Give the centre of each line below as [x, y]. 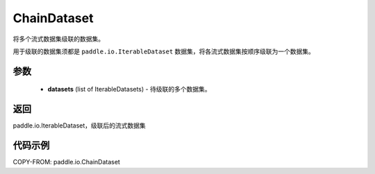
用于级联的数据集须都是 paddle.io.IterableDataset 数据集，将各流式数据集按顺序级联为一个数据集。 [164, 51]
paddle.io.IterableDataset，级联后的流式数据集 [79, 125]
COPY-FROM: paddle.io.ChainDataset [67, 162]
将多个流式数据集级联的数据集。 [58, 39]
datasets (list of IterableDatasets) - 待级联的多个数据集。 [129, 89]
